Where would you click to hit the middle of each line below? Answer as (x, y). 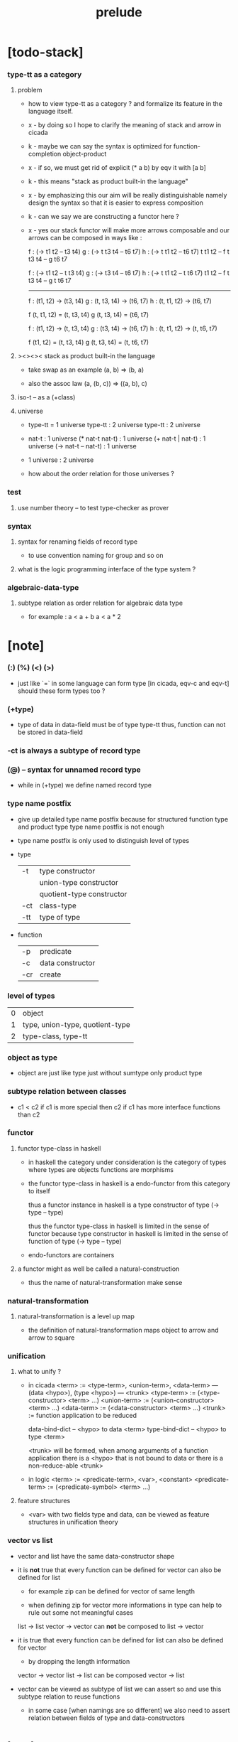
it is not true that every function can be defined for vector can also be (119, 1570)
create (51, 974)
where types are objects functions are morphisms (101, 1169)
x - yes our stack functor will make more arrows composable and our (129, 230)
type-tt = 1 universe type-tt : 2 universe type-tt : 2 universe (114, 425)
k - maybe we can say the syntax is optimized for (100, 146)
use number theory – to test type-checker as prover (93, 507)
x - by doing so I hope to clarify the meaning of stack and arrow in (125, 125)
